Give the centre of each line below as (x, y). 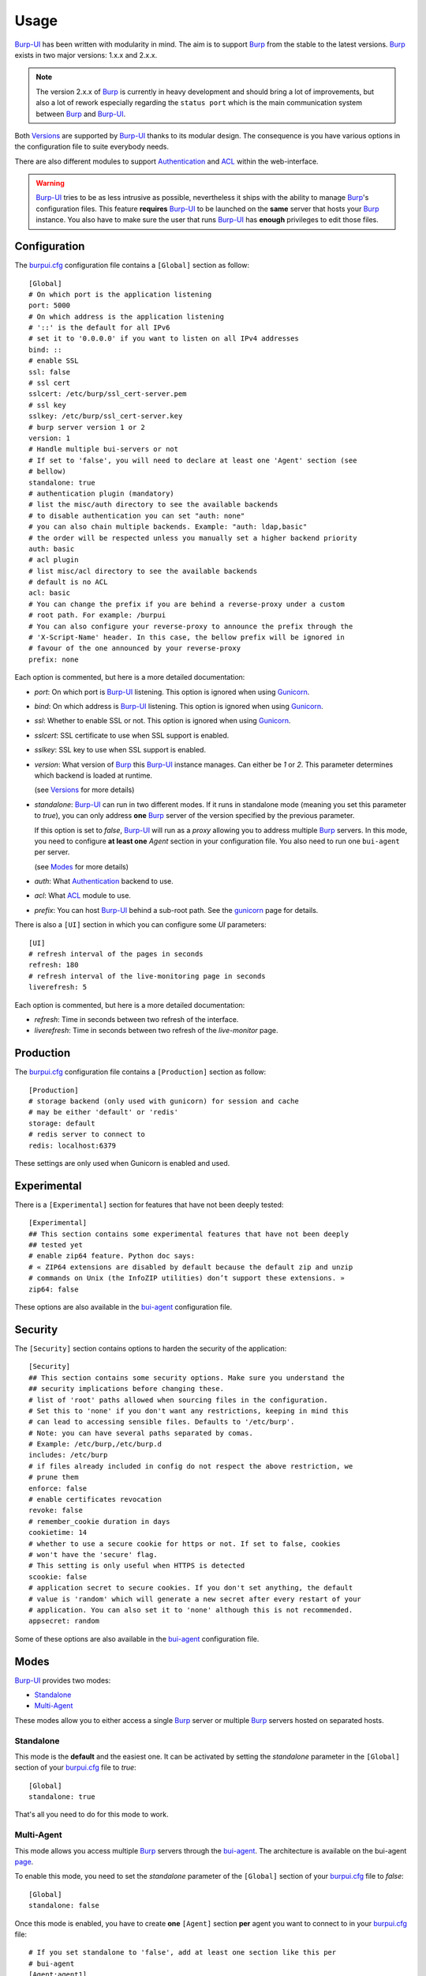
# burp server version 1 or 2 (87, 427)
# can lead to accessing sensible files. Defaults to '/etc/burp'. (162, 1422)
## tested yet (56, 1245)
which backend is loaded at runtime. (93, 775)
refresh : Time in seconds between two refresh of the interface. (136, 1019)
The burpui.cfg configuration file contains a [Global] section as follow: (132, 266)
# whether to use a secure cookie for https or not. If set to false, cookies (185, 1544)
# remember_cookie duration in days (99, 1521)
